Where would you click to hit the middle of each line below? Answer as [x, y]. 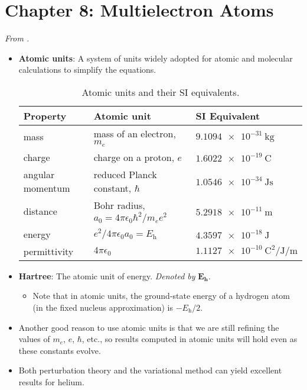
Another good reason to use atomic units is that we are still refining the [149, 327]
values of [34, 339]
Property [45, 115]
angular [39, 174]
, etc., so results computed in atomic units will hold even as [190, 339]
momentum [47, 188]
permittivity [48, 251]
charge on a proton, [134, 157]
